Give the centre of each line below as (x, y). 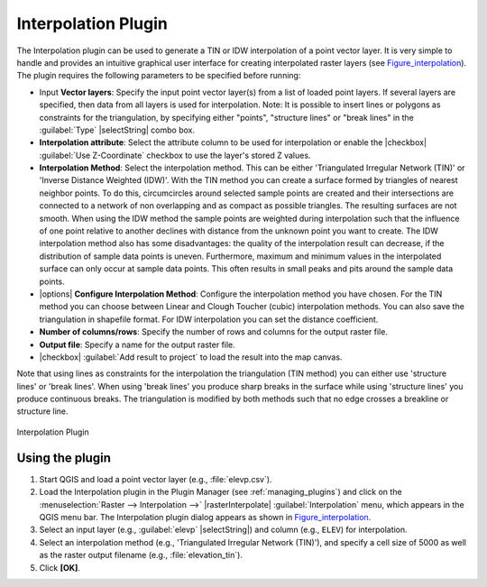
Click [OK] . (60, 567)
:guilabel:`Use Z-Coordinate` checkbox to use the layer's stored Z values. (175, 155)
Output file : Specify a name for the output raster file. (138, 344)
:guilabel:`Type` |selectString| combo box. (117, 130)
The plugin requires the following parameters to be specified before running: (159, 76)
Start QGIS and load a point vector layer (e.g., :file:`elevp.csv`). (156, 479)
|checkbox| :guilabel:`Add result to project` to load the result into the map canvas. (191, 357)
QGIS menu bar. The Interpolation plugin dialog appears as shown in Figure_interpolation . (205, 517)
